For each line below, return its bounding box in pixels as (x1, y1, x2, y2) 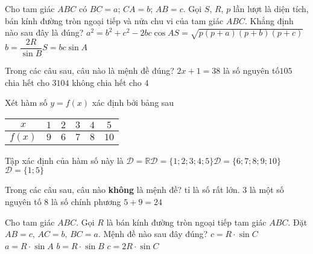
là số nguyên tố (223, 64, 280, 77)
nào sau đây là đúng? (5, 26, 84, 39)
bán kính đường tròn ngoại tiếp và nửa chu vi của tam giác (5, 14, 224, 27)
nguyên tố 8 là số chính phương (5, 195, 121, 207)
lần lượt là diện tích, (233, 2, 309, 15)
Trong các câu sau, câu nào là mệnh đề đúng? (5, 64, 174, 77)
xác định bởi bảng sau (92, 96, 174, 109)
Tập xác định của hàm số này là (5, 154, 124, 166)
